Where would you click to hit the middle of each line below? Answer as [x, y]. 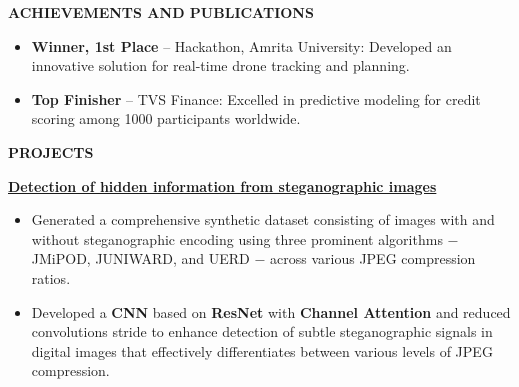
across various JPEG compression [373, 258]
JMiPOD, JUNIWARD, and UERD [140, 258]
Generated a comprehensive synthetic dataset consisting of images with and [263, 219]
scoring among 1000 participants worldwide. [166, 118]
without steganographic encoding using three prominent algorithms [237, 238]
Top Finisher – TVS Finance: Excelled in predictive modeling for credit [256, 98]
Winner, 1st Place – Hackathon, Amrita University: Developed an [241, 45]
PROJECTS [51, 151]
